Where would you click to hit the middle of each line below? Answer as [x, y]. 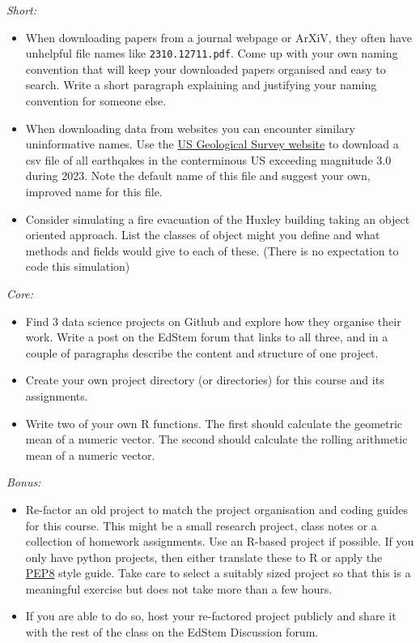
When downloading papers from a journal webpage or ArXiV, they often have [218, 37]
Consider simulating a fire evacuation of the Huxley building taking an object [218, 219]
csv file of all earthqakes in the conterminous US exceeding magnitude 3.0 [208, 159]
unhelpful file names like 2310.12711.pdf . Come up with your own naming [212, 53]
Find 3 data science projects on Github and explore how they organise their [213, 321]
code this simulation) [78, 266]
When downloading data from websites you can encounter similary [190, 128]
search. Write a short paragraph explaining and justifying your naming [201, 85]
